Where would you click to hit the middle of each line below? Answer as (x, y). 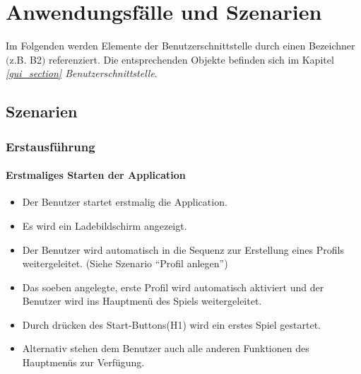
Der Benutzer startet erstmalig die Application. (125, 202)
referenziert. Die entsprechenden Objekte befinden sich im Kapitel (191, 59)
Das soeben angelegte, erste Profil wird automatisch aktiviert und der (173, 287)
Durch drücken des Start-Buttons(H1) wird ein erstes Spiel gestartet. (171, 324)
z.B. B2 (25, 59)
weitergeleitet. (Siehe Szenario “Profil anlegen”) (125, 263)
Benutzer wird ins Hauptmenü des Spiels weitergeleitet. (142, 301)
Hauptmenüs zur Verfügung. (83, 362)
